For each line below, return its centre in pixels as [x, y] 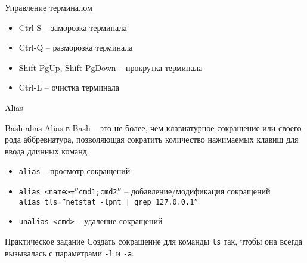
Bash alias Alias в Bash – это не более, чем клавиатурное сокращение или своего [153, 127]
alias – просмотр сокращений [75, 171]
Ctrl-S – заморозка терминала [73, 27]
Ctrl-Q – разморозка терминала [76, 47]
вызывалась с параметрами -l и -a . [69, 253]
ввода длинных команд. [47, 151]
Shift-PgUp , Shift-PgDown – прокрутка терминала [111, 67]
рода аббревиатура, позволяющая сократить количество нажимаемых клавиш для [152, 139]
